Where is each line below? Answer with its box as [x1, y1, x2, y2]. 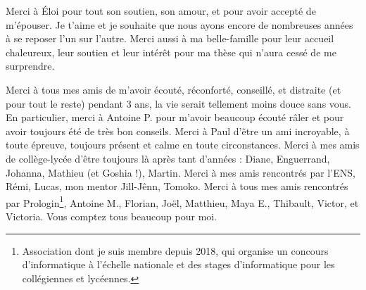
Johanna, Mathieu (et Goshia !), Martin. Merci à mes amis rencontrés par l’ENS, [6, 165, 355, 179]
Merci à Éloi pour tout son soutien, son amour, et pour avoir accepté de [6, 4, 316, 18]
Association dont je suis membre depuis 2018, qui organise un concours [22, 243, 329, 258]
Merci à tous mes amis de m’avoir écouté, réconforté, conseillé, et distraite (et [6, 82, 341, 96]
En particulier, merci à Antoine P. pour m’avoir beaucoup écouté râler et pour [6, 110, 344, 125]
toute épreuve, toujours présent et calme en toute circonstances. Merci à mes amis [6, 137, 360, 152]
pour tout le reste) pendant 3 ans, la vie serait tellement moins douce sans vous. [6, 96, 352, 111]
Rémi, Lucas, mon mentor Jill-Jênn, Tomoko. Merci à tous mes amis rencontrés [6, 179, 348, 194]
